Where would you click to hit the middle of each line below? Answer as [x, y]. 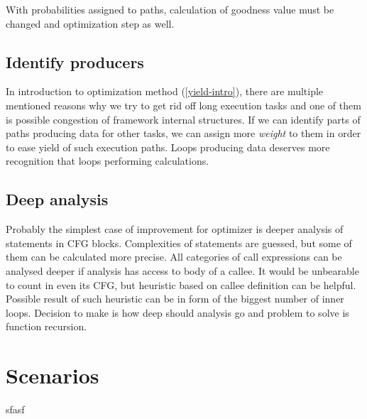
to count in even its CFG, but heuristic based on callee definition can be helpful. [181, 284]
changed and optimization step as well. [90, 23]
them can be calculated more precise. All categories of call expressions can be [174, 257]
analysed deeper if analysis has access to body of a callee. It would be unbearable [182, 270]
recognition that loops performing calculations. [108, 161]
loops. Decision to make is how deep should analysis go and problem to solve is [177, 312]
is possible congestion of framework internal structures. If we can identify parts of [183, 119]
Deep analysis [57, 199]
